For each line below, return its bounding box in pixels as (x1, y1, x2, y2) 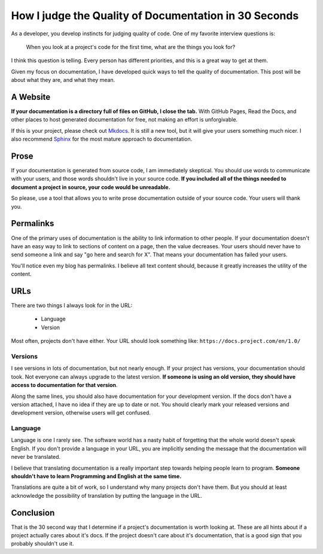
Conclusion (11, 507, 55, 518)
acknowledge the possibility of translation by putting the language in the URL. (11, 492, 203, 499)
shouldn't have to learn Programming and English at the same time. (11, 473, 182, 480)
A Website (11, 92, 51, 102)
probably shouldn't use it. (11, 540, 74, 547)
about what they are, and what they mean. (11, 77, 115, 84)
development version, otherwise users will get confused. (11, 409, 151, 416)
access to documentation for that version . (11, 382, 118, 389)
